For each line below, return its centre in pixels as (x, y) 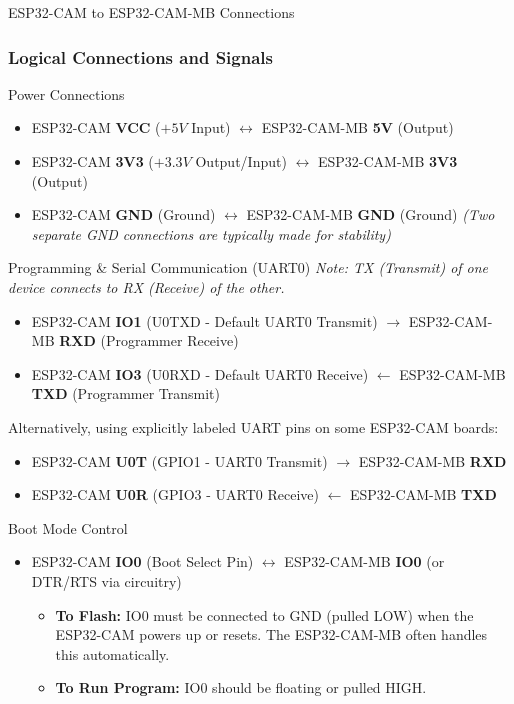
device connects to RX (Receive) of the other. (146, 286)
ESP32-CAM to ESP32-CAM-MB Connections (151, 12)
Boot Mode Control (68, 527)
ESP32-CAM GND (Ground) (123, 214)
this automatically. (112, 653)
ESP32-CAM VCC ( (96, 127)
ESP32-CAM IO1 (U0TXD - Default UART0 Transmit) (204, 320)
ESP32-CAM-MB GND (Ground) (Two (370, 214)
